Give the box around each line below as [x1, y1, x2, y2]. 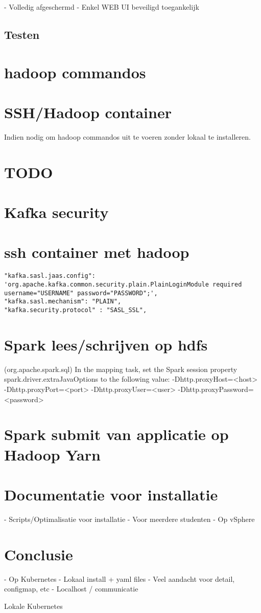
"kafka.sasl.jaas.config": [4, 272, 96, 280]
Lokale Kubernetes [4, 600, 63, 611]
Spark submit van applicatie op [4, 424, 229, 445]
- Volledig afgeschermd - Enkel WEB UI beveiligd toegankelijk [4, 2, 199, 12]
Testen [4, 26, 40, 42]
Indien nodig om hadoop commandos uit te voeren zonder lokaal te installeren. [4, 131, 251, 142]
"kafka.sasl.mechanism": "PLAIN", [4, 298, 122, 305]
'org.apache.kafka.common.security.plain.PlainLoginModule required [4, 281, 242, 288]
